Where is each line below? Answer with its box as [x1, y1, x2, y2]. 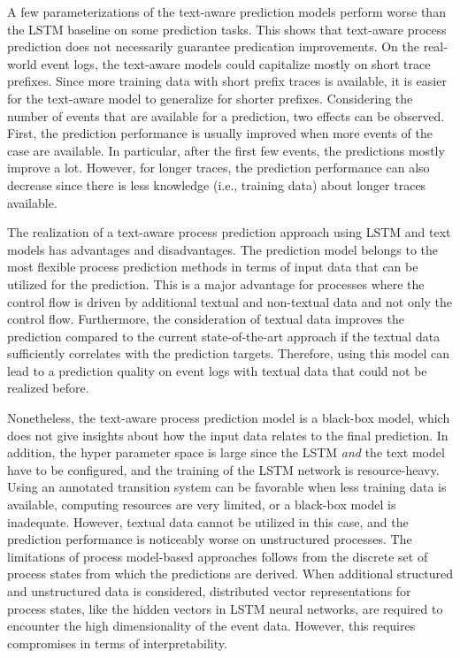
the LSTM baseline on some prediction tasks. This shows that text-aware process [7, 19, 447, 38]
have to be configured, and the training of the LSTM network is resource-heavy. [7, 460, 440, 478]
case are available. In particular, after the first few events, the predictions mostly [7, 141, 445, 159]
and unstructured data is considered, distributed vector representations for [7, 582, 411, 600]
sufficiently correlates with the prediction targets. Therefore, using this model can [7, 344, 449, 363]
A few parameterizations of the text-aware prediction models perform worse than [7, 3, 446, 20]
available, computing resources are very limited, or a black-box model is [7, 495, 396, 514]
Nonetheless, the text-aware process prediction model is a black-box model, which [7, 409, 450, 427]
